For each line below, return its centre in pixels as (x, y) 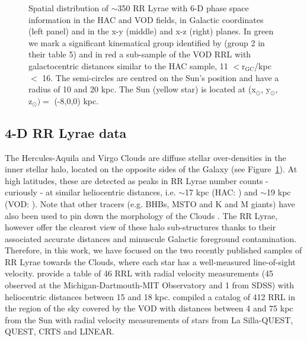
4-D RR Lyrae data (66, 132)
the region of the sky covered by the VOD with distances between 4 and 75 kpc (149, 308)
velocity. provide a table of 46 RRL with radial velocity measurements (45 (139, 273)
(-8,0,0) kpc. (76, 100)
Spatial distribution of (69, 8)
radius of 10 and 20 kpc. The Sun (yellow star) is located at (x (142, 89)
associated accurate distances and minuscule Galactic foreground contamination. (151, 238)
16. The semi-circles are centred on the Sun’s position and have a (161, 77)
